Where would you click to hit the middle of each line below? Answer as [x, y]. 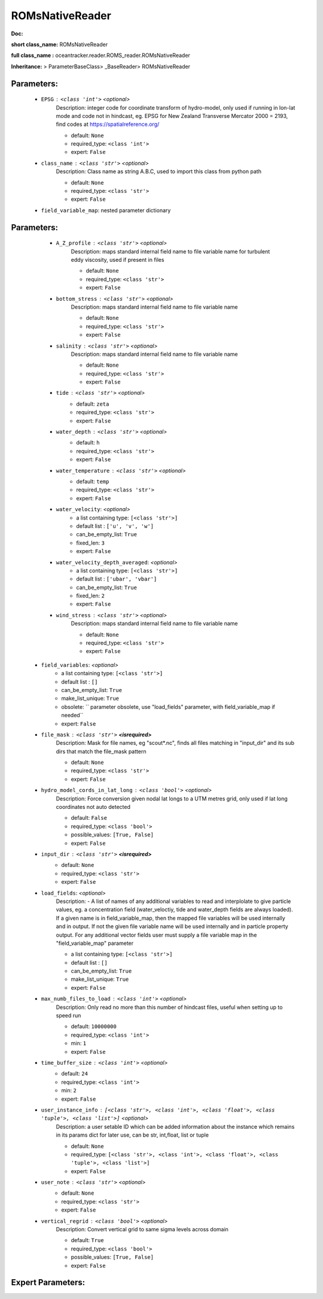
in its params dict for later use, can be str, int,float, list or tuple [132, 1135]
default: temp [93, 481]
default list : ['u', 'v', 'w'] [115, 526]
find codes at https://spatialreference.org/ [108, 124]
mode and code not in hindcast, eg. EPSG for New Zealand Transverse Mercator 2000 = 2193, [172, 116]
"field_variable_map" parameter [95, 943]
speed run [68, 1016]
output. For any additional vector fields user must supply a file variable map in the [156, 935]
